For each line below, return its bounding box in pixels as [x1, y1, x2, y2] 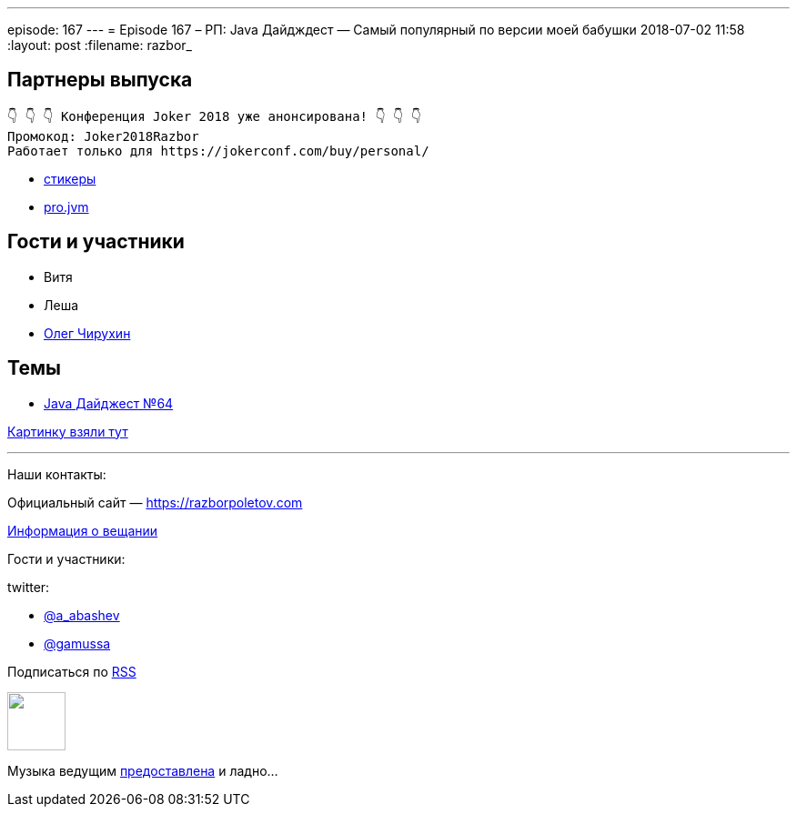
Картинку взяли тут [7, 423, 128, 439]
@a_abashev [44, 607, 120, 623]
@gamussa [44, 635, 111, 651]
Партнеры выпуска [7, 68, 193, 92]
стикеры [44, 170, 96, 186]
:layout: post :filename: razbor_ [7, 37, 192, 53]
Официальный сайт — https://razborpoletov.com [7, 494, 303, 510]
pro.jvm [44, 198, 89, 215]
